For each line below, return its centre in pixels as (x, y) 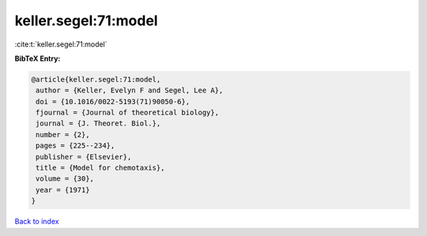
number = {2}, (63, 135)
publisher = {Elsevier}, (84, 157)
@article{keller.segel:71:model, (96, 79)
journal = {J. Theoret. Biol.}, (98, 124)
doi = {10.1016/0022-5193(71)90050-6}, (113, 101)
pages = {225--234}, (76, 146)
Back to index (37, 222)
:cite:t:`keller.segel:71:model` (61, 44)
